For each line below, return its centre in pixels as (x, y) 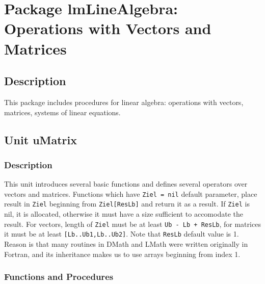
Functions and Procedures (59, 277)
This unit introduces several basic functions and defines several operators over (126, 184)
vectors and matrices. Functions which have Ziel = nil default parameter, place (131, 193)
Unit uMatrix (41, 139)
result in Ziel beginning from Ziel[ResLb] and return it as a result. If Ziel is (127, 204)
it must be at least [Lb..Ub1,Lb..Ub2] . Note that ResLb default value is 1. (122, 234)
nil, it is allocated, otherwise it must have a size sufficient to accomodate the (124, 214)
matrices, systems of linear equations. (62, 112)
